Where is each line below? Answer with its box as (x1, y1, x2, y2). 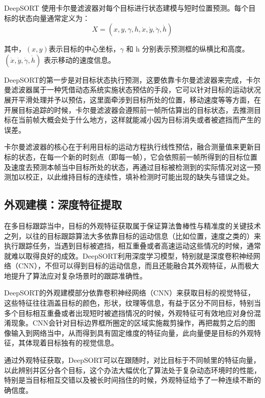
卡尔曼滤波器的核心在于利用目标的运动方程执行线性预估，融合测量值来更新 (4, 141, 254, 152)
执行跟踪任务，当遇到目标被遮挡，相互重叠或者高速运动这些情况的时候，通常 (4, 240, 261, 251)
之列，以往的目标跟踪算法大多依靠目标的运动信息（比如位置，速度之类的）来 (4, 230, 261, 241)
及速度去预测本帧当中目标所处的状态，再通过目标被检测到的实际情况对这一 (4, 161, 254, 172)
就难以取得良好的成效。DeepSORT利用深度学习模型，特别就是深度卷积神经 (4, 250, 253, 261)
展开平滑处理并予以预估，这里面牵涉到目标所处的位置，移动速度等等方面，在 (4, 94, 261, 105)
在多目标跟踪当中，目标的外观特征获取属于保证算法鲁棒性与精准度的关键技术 (4, 220, 261, 231)
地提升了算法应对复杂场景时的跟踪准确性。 (4, 270, 147, 281)
